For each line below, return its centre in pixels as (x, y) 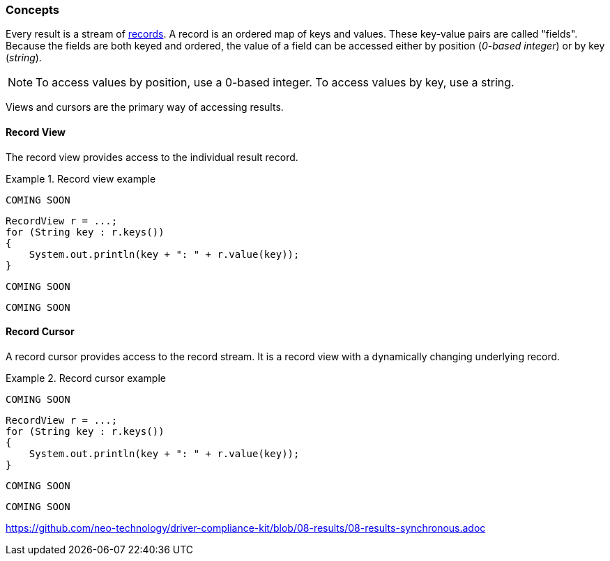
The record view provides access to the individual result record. (152, 157)
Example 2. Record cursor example (86, 378)
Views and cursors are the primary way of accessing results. (145, 107)
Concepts (33, 10)
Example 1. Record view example (81, 178)
